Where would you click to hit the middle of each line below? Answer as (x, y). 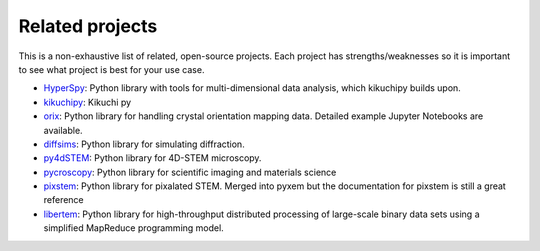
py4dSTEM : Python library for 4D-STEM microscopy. (152, 158)
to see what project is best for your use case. (111, 69)
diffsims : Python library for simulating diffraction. (144, 144)
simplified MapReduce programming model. (133, 228)
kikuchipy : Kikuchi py (87, 102)
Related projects (88, 26)
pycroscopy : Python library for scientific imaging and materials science (190, 172)
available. (63, 130)
